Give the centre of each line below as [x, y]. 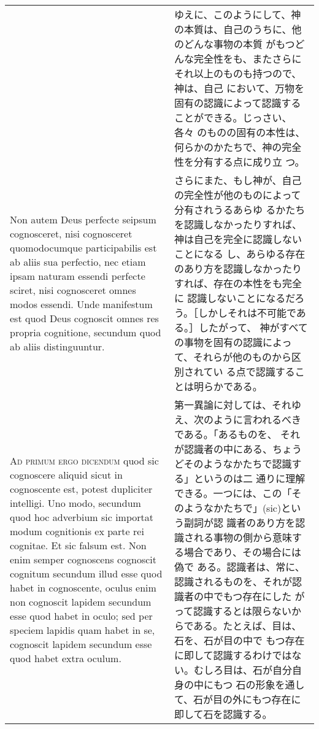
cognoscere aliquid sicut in [66, 474]
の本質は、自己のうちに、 [233, 29]
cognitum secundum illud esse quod [86, 573]
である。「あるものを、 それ [237, 434]
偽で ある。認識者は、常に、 [239, 567]
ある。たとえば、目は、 [248, 626]
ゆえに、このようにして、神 [237, 14]
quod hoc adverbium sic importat [82, 517]
